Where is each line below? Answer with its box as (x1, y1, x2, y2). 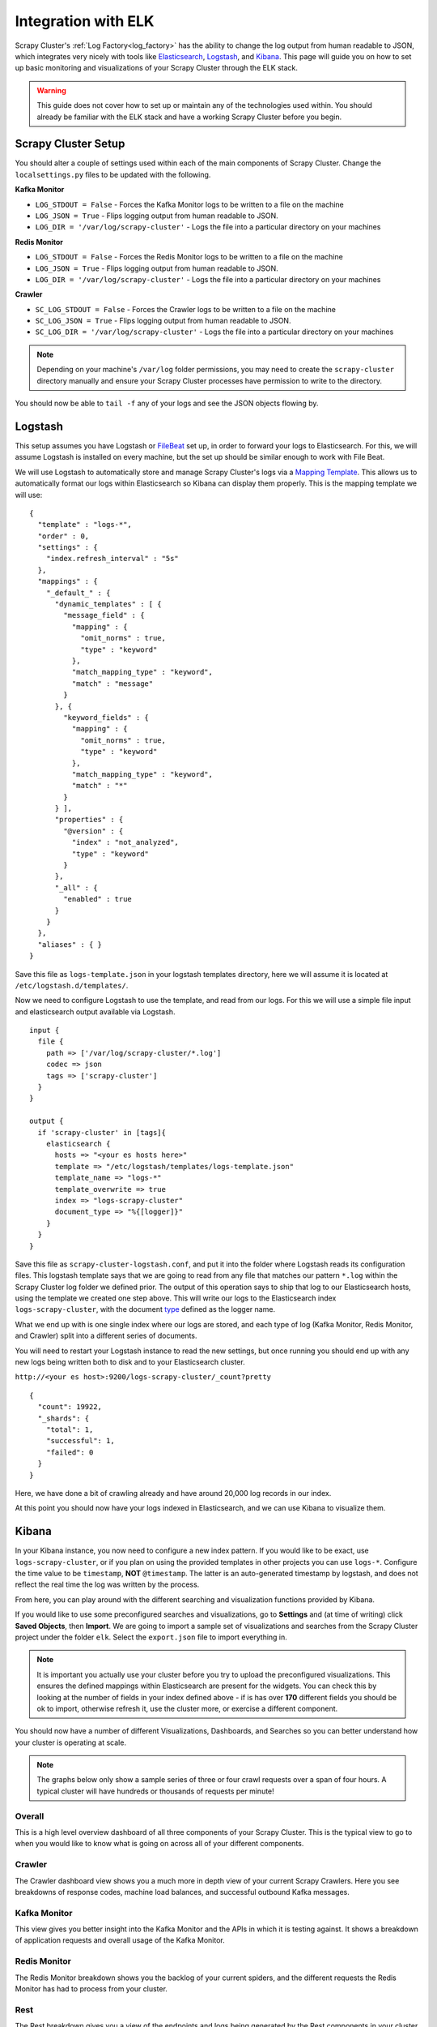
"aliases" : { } (37, 940, 103, 949)
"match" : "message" (71, 679, 154, 688)
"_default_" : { (45, 588, 111, 598)
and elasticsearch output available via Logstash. (15, 1006, 176, 1017)
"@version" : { (63, 826, 124, 835)
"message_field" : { (63, 611, 145, 620)
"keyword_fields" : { (63, 713, 150, 722)
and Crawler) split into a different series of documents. (15, 1331, 197, 1341)
